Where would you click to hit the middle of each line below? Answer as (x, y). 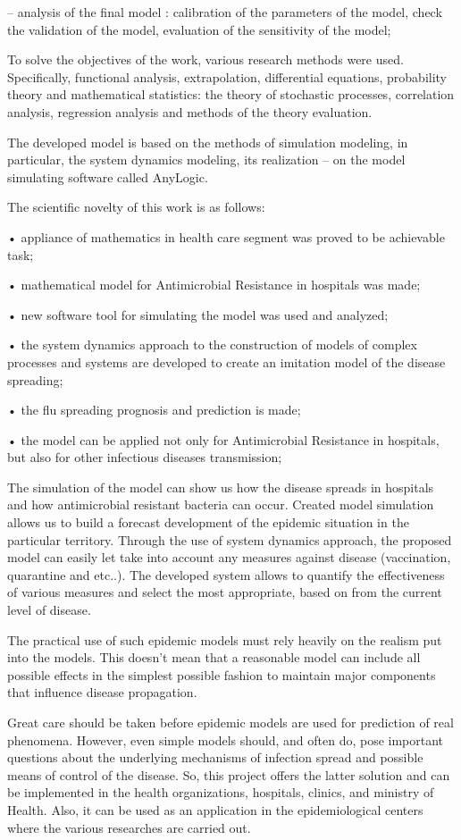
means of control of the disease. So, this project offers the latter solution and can (229, 774)
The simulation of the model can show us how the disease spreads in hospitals (221, 487)
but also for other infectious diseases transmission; (145, 457)
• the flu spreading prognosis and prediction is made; (154, 410)
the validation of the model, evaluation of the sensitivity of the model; (199, 29)
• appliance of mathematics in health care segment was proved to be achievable (226, 236)
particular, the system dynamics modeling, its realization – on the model (206, 160)
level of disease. (49, 610)
